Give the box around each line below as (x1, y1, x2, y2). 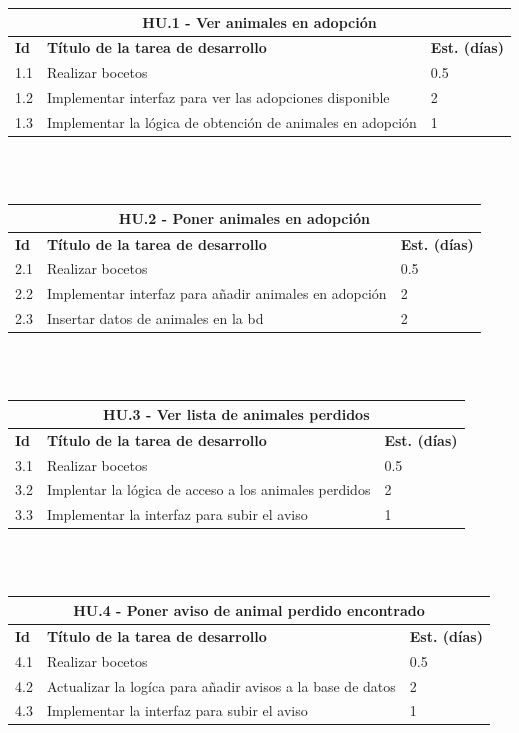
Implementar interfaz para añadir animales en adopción (46, 283, 387, 304)
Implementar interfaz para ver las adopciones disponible (46, 87, 390, 108)
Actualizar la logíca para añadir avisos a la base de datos (46, 675, 396, 696)
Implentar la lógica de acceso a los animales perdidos (46, 479, 371, 500)
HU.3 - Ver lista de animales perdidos (103, 403, 370, 424)
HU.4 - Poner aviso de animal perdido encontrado (73, 599, 425, 620)
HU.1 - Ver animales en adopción (142, 11, 377, 32)
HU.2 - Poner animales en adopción (118, 207, 370, 228)
